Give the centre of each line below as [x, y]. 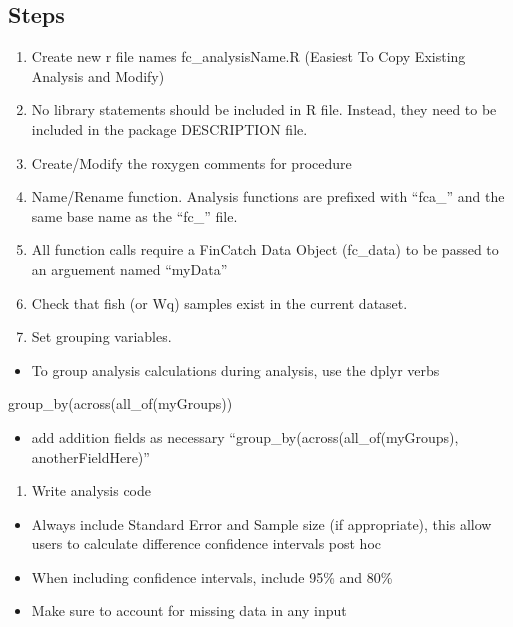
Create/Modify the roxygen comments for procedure [191, 162]
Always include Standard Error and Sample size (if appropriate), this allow [261, 523]
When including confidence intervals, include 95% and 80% [212, 576]
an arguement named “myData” [129, 268]
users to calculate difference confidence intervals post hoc [206, 543]
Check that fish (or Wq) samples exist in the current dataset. [219, 302]
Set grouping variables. [101, 336]
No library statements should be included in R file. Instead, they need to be [264, 109]
